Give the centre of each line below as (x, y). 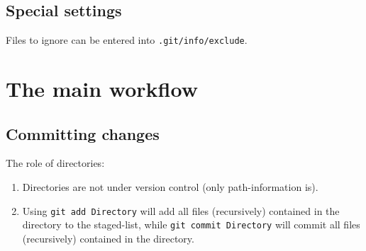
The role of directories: (55, 163)
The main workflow (102, 89)
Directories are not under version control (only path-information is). (170, 187)
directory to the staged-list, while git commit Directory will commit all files (191, 224)
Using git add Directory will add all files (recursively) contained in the (181, 210)
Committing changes (83, 133)
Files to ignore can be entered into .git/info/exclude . (127, 40)
